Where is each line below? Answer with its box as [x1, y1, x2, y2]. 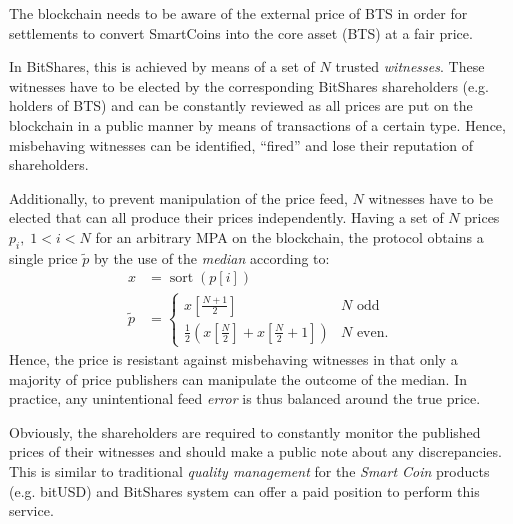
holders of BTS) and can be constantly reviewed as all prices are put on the [9, 95, 473, 116]
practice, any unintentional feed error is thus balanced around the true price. [9, 388, 481, 409]
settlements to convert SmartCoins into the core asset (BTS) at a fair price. [9, 22, 473, 43]
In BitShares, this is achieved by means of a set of [9, 56, 315, 77]
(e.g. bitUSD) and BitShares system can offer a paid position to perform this [9, 480, 480, 501]
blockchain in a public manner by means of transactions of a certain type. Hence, [9, 114, 506, 135]
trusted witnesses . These [335, 56, 485, 77]
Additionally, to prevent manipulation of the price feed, [9, 187, 348, 208]
